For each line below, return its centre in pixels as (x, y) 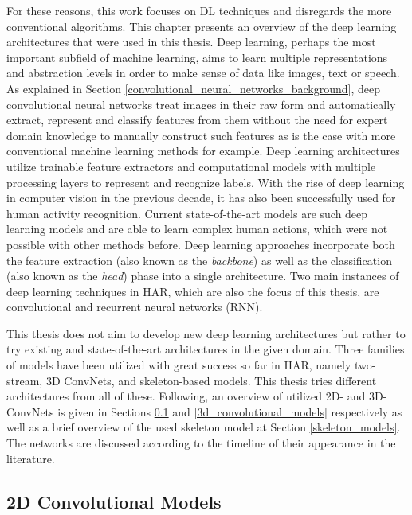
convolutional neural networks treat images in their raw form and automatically (201, 104)
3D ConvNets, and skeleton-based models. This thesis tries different (211, 380)
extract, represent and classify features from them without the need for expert (197, 120)
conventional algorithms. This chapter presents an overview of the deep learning (202, 26)
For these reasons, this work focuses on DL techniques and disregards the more (199, 10)
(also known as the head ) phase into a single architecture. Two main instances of (203, 276)
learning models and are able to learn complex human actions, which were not (197, 229)
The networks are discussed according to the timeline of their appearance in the (201, 443)
